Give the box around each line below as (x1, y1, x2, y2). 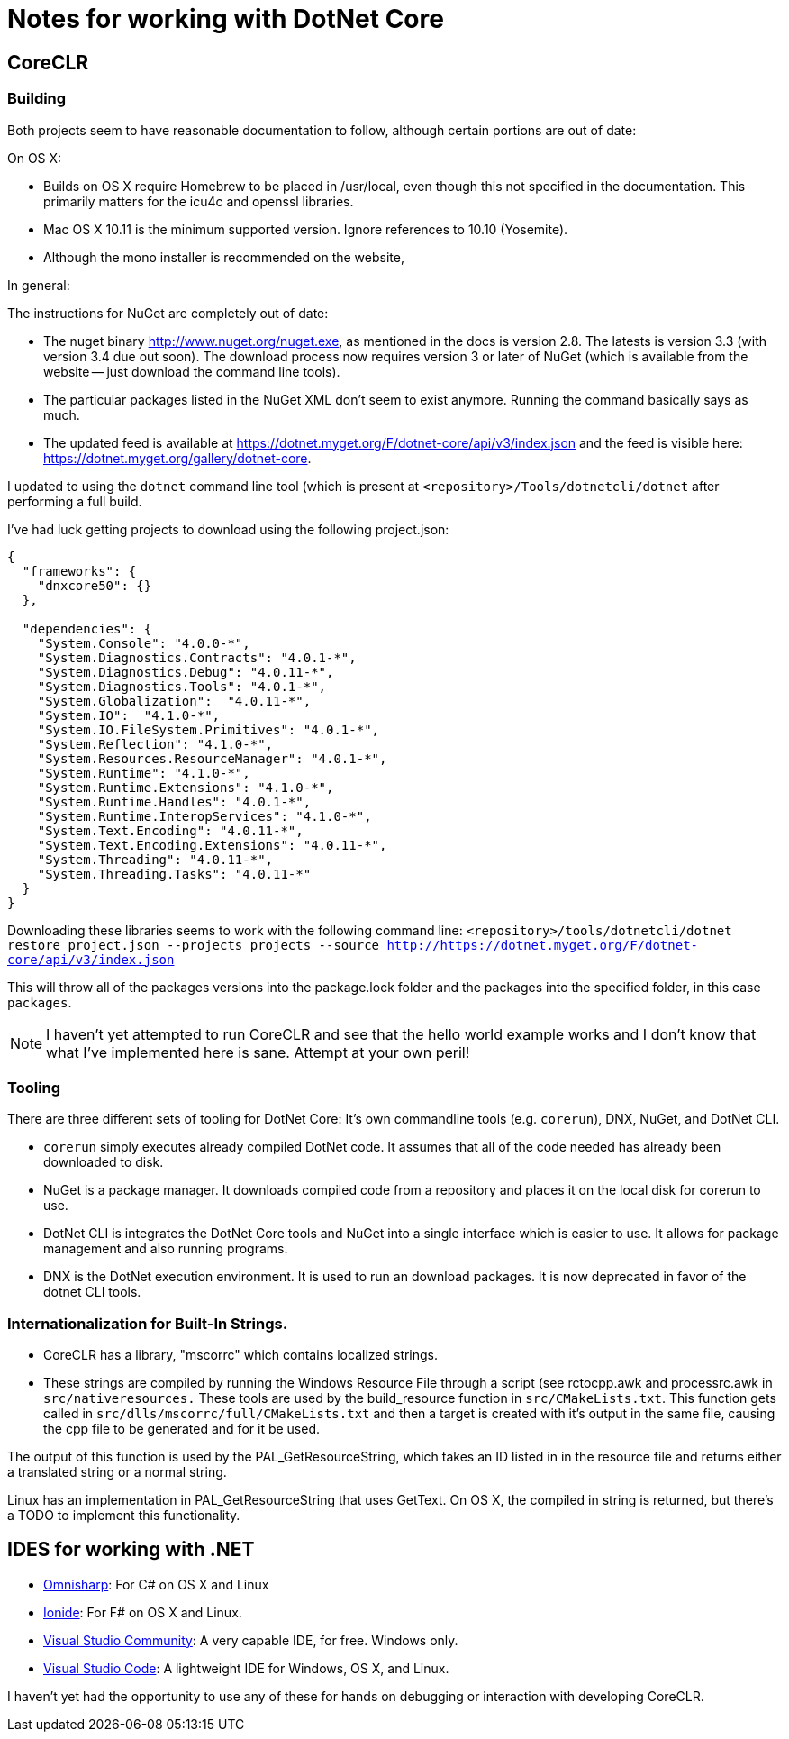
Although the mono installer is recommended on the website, (43, 249, 404, 265)
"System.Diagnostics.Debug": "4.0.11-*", (37, 664, 334, 679)
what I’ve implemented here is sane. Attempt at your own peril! (46, 1042, 470, 1061)
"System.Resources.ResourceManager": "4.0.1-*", (37, 751, 387, 766)
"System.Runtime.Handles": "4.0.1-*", (37, 794, 312, 809)
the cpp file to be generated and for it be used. (43, 1421, 321, 1437)
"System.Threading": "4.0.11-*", (37, 851, 274, 867)
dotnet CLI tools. (43, 1284, 141, 1300)
